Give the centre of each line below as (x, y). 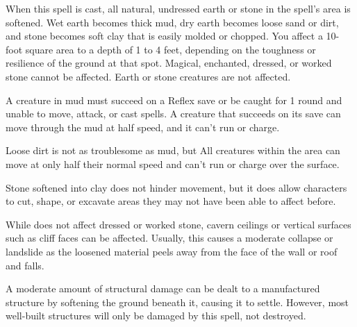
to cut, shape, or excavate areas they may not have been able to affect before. (171, 201)
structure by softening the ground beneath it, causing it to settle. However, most (177, 302)
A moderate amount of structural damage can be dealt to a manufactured (163, 288)
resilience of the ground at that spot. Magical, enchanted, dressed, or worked (169, 63)
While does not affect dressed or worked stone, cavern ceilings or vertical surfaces (178, 224)
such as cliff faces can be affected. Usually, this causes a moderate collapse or (169, 238)
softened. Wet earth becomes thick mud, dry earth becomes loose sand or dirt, (172, 22)
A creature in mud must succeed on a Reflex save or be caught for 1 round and (174, 100)
